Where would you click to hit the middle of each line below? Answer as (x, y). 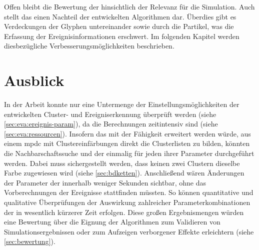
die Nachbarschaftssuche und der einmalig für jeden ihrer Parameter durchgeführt (129, 153)
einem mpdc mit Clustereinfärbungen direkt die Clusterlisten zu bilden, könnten (127, 143)
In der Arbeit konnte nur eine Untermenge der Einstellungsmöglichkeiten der (122, 104)
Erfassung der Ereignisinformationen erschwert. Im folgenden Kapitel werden (122, 36)
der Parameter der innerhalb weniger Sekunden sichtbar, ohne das (105, 182)
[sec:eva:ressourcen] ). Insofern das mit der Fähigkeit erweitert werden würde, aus (127, 133)
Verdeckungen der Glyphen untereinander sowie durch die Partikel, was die (119, 26)
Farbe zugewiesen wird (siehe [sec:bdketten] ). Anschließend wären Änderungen (124, 173)
